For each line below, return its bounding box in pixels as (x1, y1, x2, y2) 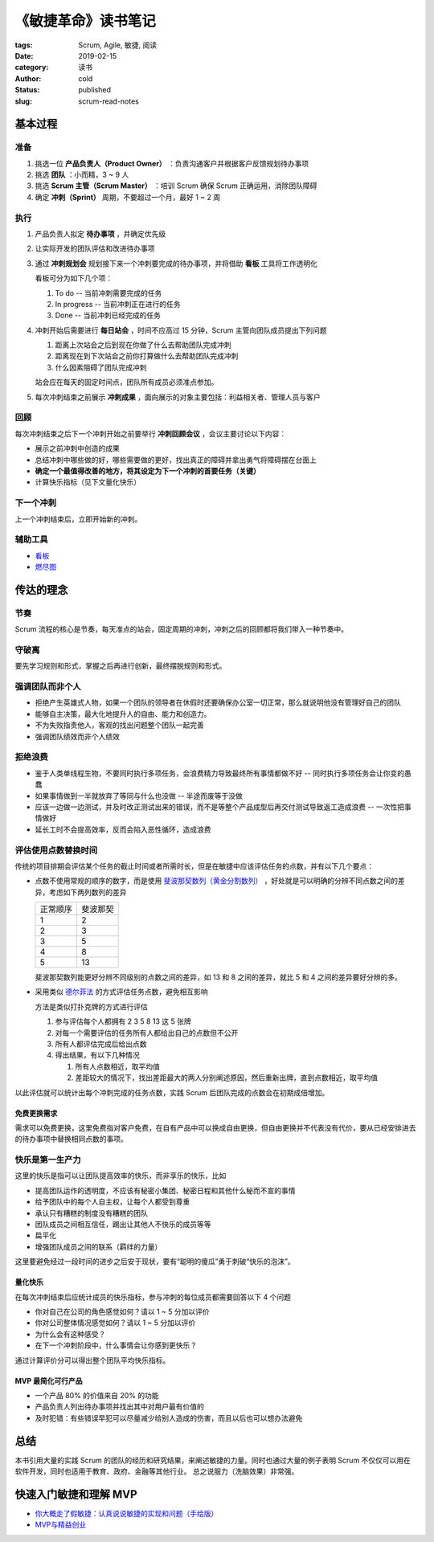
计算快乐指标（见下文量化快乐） (35, 477, 141, 487)
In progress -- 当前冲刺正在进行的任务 (55, 299, 181, 309)
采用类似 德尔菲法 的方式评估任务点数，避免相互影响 (35, 987, 208, 996)
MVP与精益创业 (35, 1520, 87, 1530)
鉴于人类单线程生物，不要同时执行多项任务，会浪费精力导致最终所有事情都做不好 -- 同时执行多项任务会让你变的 (35, 768, 405, 778)
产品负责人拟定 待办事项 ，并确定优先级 (35, 229, 166, 239)
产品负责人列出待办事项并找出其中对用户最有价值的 (35, 1402, 204, 1412)
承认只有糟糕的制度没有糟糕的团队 (35, 1208, 148, 1217)
